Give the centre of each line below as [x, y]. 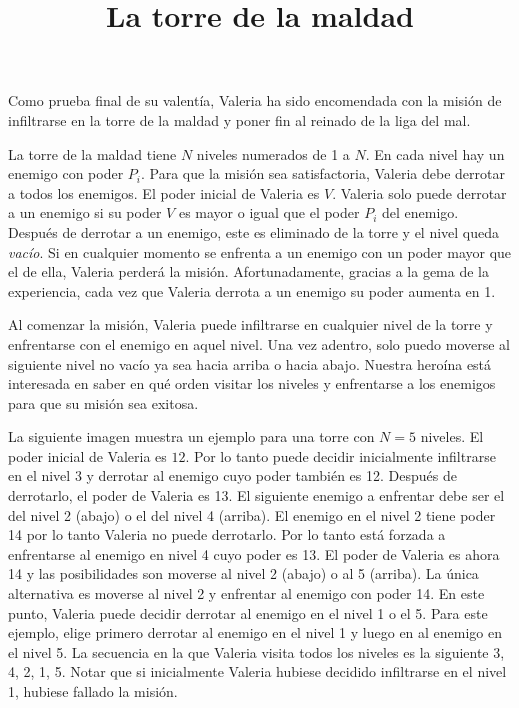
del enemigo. [420, 212]
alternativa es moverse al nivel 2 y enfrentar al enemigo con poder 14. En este [246, 593]
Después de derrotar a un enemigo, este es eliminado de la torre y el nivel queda [254, 231]
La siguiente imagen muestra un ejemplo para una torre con [191, 436]
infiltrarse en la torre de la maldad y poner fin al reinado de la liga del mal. [239, 119]
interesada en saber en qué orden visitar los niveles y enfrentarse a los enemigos [252, 383]
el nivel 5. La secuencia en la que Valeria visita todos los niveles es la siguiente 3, [256, 651]
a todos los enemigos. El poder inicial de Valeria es [164, 192]
